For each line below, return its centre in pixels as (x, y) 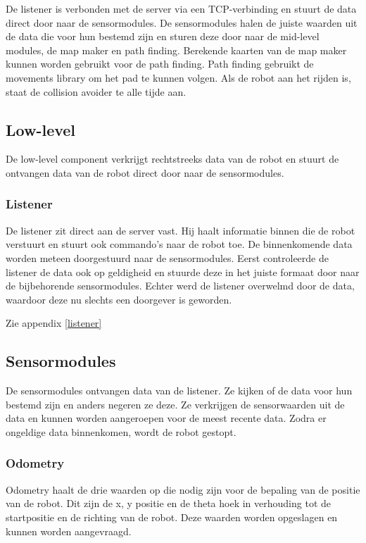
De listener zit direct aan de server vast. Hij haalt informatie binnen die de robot (181, 230)
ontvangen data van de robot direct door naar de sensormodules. (145, 172)
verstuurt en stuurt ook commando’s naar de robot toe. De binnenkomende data (179, 244)
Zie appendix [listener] (54, 323)
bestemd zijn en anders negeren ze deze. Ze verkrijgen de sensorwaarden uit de (175, 404)
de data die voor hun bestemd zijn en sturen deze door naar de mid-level (163, 36)
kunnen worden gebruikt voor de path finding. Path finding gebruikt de (160, 64)
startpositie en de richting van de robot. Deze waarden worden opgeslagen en (172, 517)
